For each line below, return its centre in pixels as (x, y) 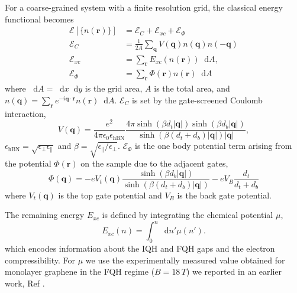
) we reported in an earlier (234, 271)
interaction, (25, 113)
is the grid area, (114, 88)
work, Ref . (25, 283)
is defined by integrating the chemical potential (188, 215)
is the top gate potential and (110, 195)
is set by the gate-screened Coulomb (197, 100)
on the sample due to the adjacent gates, (154, 163)
